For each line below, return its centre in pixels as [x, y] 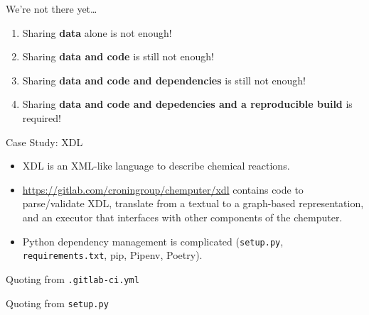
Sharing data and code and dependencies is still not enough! [164, 80]
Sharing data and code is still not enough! [118, 56]
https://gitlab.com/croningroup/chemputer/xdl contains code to [163, 189]
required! [42, 117]
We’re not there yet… [52, 9]
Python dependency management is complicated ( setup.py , [153, 241]
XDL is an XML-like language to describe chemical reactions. [156, 166]
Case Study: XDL [44, 142]
